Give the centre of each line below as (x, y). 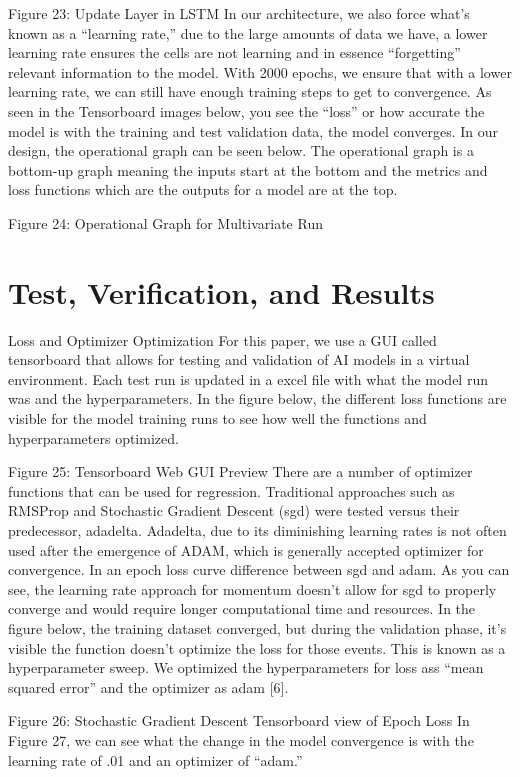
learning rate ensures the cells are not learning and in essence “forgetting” (234, 52)
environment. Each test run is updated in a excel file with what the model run (248, 378)
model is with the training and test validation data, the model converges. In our (253, 130)
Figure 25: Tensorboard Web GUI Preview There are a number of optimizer (240, 471)
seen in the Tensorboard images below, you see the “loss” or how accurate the (246, 110)
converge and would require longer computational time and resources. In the (242, 608)
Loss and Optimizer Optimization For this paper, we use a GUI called (222, 339)
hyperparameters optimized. (93, 437)
